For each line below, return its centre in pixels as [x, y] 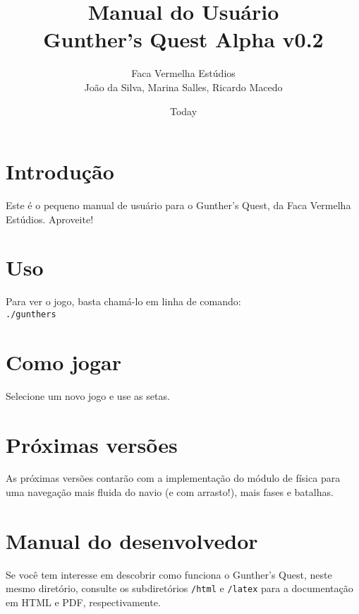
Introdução [60, 171]
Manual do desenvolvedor [132, 540]
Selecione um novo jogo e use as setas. [88, 395]
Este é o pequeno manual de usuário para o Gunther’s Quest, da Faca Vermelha [178, 205]
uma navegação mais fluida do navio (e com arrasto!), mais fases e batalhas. [170, 492]
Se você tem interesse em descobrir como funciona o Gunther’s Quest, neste [169, 574]
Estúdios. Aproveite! [50, 219]
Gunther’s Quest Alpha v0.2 [183, 39]
